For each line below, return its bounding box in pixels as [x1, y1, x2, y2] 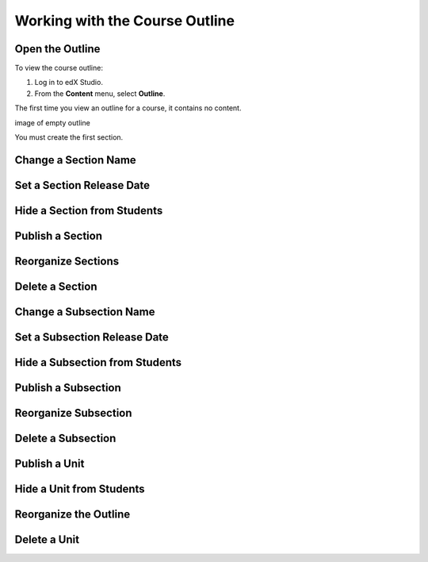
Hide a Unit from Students [14, 483, 146, 496]
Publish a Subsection [14, 381, 122, 395]
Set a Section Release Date [14, 179, 151, 192]
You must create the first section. [14, 133, 124, 142]
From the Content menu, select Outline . [34, 88, 166, 98]
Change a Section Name [14, 153, 136, 167]
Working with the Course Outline [14, 12, 235, 29]
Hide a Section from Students [14, 203, 163, 217]
